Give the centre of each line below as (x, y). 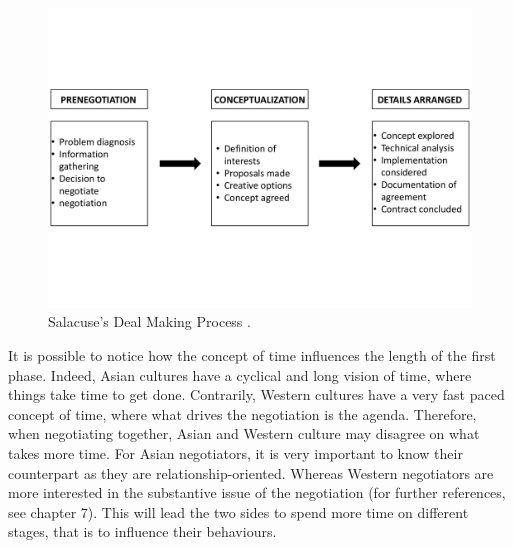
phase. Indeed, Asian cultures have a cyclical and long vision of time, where (240, 374)
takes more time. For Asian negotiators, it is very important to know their (235, 452)
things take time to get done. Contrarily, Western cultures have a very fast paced (256, 394)
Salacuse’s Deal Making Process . (149, 321)
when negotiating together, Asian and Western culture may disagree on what (244, 433)
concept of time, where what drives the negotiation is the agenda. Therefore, (242, 413)
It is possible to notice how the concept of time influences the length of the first (252, 354)
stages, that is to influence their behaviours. (142, 531)
